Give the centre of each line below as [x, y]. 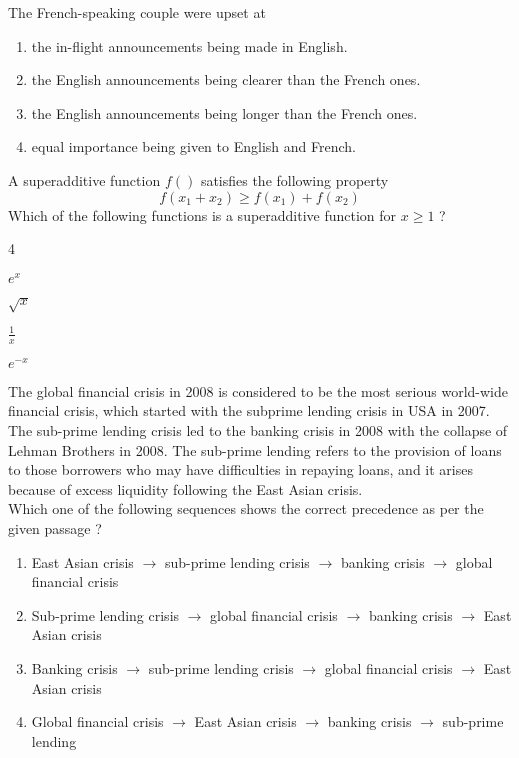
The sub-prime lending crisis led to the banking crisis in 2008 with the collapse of [258, 429]
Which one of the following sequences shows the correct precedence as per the [246, 508]
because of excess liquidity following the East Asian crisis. [185, 488]
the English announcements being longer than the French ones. [224, 112]
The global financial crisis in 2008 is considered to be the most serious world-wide [258, 390]
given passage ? [55, 527]
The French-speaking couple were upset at [137, 12]
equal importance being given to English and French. [193, 146]
